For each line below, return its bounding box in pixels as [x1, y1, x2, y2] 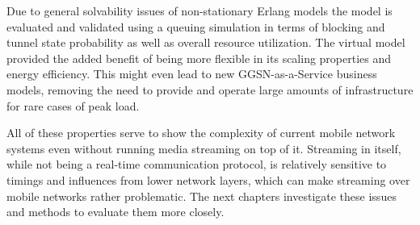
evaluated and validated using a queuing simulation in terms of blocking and [6, 18, 385, 35]
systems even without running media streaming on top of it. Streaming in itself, [6, 140, 401, 156]
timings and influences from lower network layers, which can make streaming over [6, 171, 410, 188]
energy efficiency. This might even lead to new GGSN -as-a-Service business [6, 65, 377, 82]
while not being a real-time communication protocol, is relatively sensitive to [6, 156, 387, 173]
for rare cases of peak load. [6, 97, 140, 114]
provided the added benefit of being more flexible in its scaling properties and [6, 49, 392, 66]
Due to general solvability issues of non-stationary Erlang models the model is [6, 2, 393, 19]
